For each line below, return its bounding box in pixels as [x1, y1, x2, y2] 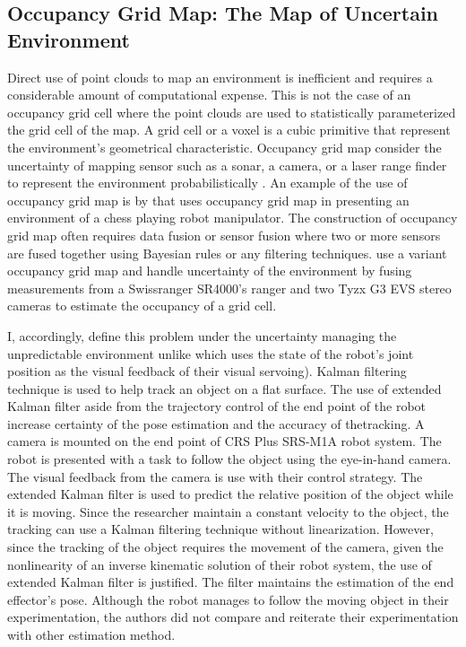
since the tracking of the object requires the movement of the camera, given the [7, 538, 444, 556]
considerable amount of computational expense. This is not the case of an [7, 85, 411, 104]
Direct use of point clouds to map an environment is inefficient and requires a [7, 67, 433, 86]
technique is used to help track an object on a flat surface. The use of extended [7, 379, 442, 398]
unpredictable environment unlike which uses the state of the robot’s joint [7, 344, 414, 363]
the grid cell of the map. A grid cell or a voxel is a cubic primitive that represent [7, 120, 451, 139]
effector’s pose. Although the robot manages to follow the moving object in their [7, 590, 449, 608]
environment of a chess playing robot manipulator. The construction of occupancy [7, 208, 458, 227]
